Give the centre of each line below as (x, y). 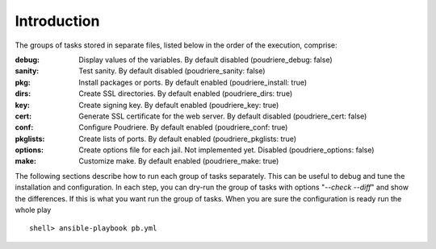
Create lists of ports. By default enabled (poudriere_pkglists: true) (188, 139)
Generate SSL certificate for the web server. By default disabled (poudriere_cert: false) (223, 116)
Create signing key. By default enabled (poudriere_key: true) (179, 105)
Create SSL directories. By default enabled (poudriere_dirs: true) (186, 93)
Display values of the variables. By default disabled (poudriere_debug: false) (205, 60)
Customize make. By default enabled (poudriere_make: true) (179, 161)
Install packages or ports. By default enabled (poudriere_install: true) (193, 82)
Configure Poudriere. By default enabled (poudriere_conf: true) (183, 127)
